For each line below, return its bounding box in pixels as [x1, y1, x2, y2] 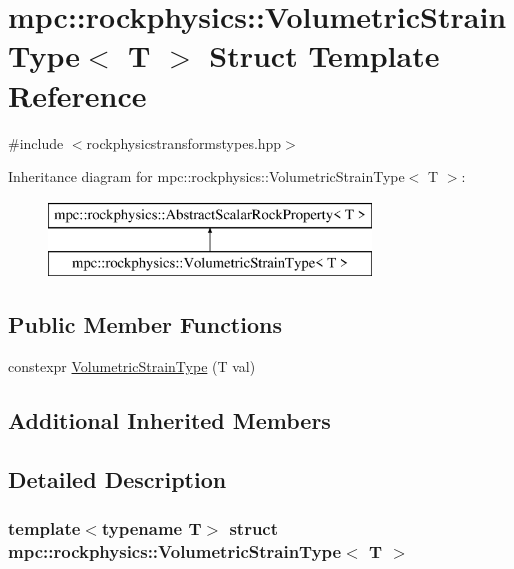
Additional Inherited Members [8, 405, 331, 436]
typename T [101, 516, 202, 541]
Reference [8, 74, 147, 115]
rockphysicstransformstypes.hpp [86, 132, 282, 153]
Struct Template [209, 35, 440, 76]
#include [8, 132, 64, 153]
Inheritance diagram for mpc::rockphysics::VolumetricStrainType [8, 166, 405, 187]
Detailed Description [8, 463, 227, 494]
